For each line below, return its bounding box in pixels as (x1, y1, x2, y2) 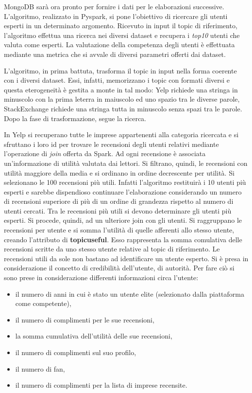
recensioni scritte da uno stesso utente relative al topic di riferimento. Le (4, 244, 220, 254)
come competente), (15, 298, 71, 308)
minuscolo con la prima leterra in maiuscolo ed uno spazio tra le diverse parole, (4, 94, 240, 104)
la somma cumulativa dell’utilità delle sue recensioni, (15, 331, 172, 341)
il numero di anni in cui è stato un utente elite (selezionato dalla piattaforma (15, 288, 244, 299)
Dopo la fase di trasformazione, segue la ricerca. (4, 113, 147, 123)
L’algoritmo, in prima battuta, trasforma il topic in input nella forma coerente (4, 65, 237, 75)
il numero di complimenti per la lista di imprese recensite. (15, 380, 187, 390)
